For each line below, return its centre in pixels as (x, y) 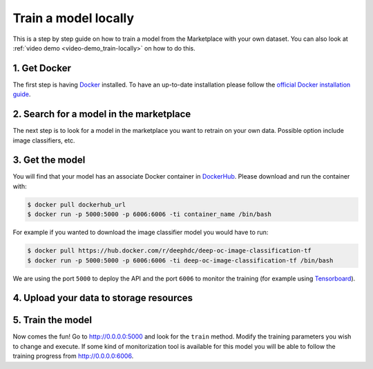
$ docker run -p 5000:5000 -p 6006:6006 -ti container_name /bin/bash (150, 214)
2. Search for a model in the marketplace (102, 114)
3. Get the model (49, 160)
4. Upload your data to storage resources (103, 298)
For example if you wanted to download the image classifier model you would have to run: (141, 233)
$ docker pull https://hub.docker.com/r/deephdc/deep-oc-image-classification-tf (170, 251)
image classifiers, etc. (44, 140)
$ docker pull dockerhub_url (77, 205)
